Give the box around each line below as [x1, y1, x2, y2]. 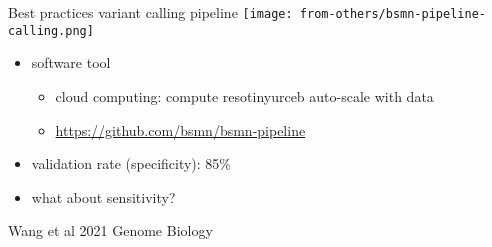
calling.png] [8, 23, 94, 38]
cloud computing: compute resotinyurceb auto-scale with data [55, 85, 434, 106]
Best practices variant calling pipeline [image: [8, 2, 293, 22]
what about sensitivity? [31, 186, 176, 207]
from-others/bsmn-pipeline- [299, 7, 486, 21]
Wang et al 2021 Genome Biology [8, 220, 213, 241]
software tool [31, 52, 111, 73]
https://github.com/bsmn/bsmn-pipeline [55, 119, 306, 140]
